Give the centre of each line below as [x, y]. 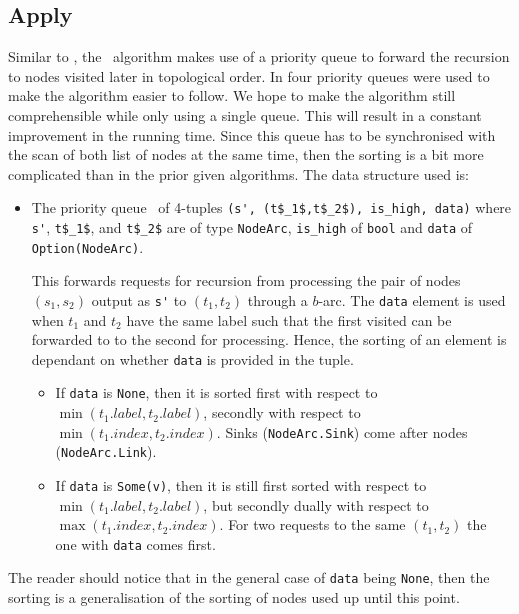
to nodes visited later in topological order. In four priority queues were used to [249, 75]
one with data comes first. [135, 543]
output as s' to [139, 299]
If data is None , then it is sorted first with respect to [216, 392]
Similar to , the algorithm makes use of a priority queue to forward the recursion [259, 56]
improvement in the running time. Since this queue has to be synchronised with [252, 134]
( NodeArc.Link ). [106, 451]
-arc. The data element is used [412, 299]
